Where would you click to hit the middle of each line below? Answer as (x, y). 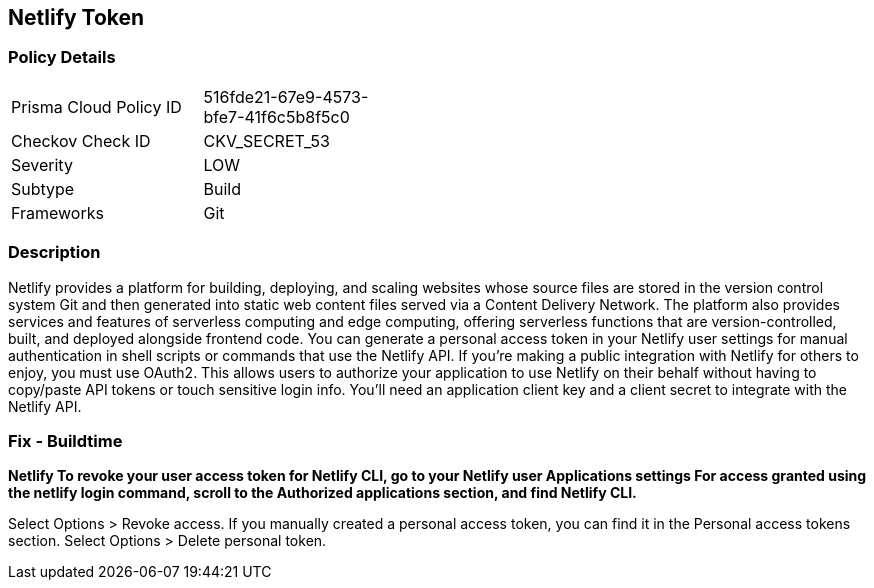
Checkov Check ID (81, 140)
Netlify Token (76, 17)
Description (54, 252)
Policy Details (62, 57)
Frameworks (57, 212)
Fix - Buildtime (65, 440)
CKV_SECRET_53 (266, 140)
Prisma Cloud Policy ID (96, 106)
